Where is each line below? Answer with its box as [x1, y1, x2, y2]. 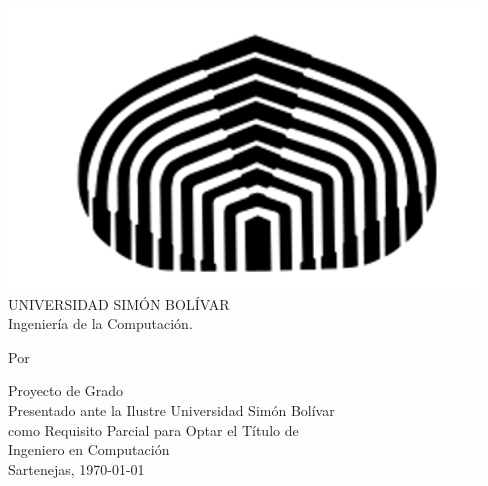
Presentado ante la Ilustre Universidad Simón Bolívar [8, 399, 335, 420]
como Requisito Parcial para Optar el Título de [8, 419, 299, 440]
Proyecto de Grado [8, 380, 124, 401]
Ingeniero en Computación [8, 439, 170, 460]
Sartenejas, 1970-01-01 [8, 458, 145, 479]
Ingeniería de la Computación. [8, 313, 193, 334]
